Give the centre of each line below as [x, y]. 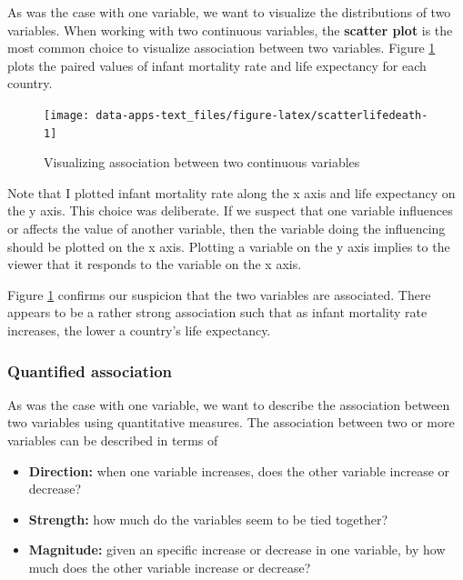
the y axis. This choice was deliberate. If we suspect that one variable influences [230, 210]
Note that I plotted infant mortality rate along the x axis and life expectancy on [231, 192]
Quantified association [90, 370]
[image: [67, 115]
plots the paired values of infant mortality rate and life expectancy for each [217, 65]
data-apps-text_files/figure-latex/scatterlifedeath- [262, 115]
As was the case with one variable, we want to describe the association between [229, 404]
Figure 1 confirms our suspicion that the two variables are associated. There [219, 294]
